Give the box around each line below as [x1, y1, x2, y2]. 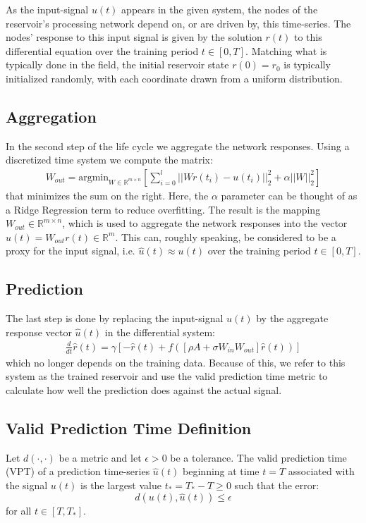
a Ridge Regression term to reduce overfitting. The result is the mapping [6, 202, 321, 216]
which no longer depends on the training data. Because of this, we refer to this [6, 355, 346, 369]
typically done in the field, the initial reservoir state [6, 57, 229, 72]
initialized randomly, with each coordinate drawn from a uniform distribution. [6, 70, 343, 85]
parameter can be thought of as [221, 187, 358, 202]
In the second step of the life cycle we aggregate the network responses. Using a [6, 138, 350, 153]
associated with [288, 464, 355, 479]
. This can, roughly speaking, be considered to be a [115, 229, 336, 244]
